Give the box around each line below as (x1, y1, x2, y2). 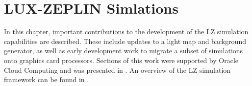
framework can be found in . (4, 74, 89, 85)
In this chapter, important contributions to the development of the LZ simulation (4, 26, 249, 37)
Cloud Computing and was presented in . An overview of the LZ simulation (4, 64, 231, 75)
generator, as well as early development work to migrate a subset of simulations (4, 45, 243, 56)
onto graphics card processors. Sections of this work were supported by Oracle (4, 55, 239, 65)
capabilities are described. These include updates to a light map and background (4, 36, 246, 46)
